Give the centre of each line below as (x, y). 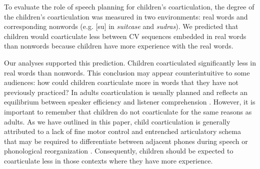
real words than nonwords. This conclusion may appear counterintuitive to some (127, 72)
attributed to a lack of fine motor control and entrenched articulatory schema (122, 131)
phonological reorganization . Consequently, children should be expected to (119, 151)
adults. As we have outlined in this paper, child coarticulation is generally (117, 121)
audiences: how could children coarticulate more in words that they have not (121, 82)
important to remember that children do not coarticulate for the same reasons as (128, 111)
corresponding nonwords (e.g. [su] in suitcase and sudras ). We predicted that (121, 26)
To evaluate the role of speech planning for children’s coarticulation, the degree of (129, 6)
